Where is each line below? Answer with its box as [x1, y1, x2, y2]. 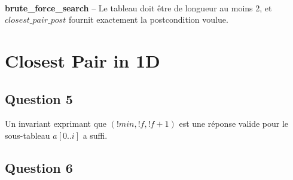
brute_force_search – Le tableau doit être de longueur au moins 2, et [5, 1, 272, 14]
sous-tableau [5, 129, 50, 141]
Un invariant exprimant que [5, 117, 107, 130]
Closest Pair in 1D [5, 48, 160, 72]
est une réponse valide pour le [179, 117, 289, 130]
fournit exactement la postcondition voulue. [68, 13, 228, 26]
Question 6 [5, 158, 73, 176]
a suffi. [83, 129, 108, 141]
